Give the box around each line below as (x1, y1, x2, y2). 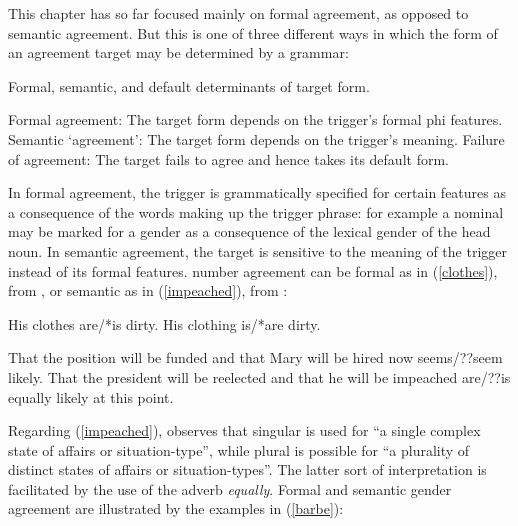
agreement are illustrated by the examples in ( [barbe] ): (8, 498, 344, 519)
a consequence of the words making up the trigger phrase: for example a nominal (8, 201, 504, 222)
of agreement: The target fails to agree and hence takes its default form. (8, 148, 449, 169)
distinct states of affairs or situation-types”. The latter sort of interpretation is (8, 459, 487, 480)
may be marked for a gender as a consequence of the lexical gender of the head (8, 221, 491, 242)
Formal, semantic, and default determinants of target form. (8, 75, 370, 96)
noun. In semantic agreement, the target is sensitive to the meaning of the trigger (8, 240, 507, 261)
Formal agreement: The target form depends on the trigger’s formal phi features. (8, 109, 503, 130)
